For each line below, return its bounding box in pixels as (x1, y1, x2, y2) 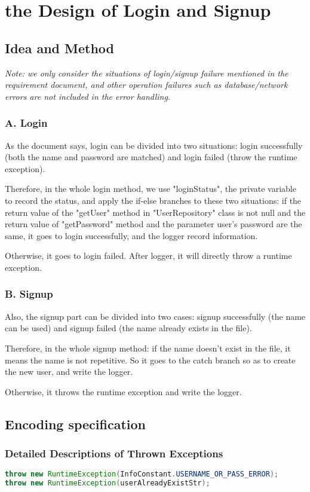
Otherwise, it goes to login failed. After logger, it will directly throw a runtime (5, 249, 292, 262)
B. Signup (5, 286, 53, 301)
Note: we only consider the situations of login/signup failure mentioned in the (5, 66, 288, 79)
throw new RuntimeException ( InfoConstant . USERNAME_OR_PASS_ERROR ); (5, 470, 279, 479)
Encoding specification (5, 414, 146, 433)
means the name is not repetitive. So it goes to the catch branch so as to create (5, 353, 296, 366)
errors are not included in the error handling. (5, 90, 171, 102)
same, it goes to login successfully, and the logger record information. (5, 229, 258, 242)
